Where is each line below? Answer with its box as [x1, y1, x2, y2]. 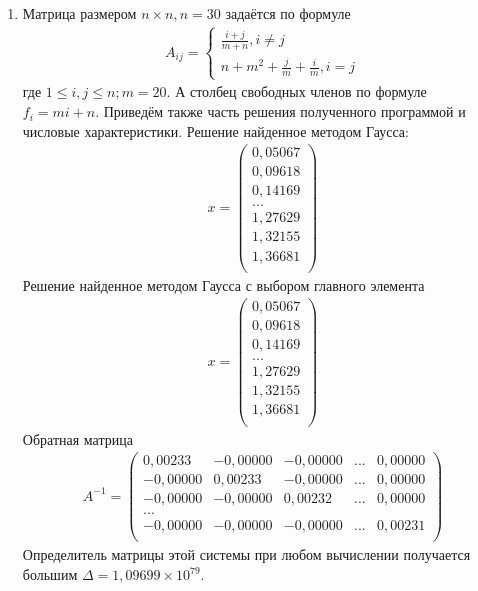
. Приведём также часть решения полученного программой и [95, 101, 466, 122]
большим [22, 564, 78, 584]
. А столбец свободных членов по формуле [166, 81, 427, 102]
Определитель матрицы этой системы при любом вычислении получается [22, 544, 471, 565]
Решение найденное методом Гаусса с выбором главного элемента [22, 274, 425, 295]
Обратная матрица [22, 428, 133, 449]
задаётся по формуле [225, 3, 351, 23]
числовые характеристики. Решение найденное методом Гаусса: [22, 120, 409, 141]
